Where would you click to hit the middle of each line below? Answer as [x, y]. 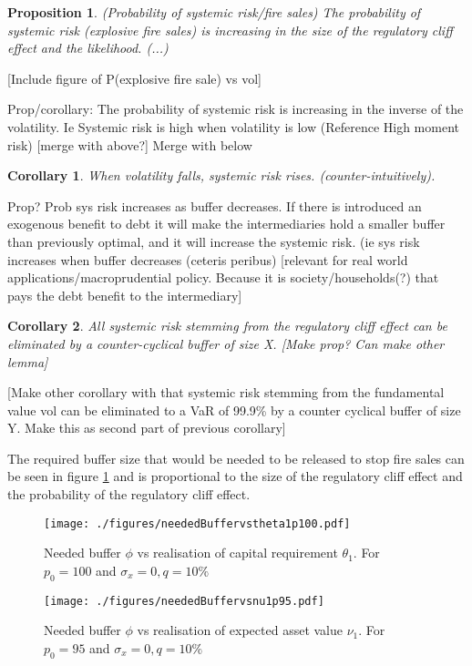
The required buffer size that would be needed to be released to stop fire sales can [236, 458]
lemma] [28, 361]
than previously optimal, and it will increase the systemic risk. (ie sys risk [214, 241]
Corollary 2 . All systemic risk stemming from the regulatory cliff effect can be [227, 326]
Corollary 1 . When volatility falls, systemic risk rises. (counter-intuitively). [221, 175]
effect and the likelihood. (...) [88, 48]
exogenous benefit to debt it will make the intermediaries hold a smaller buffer [226, 224]
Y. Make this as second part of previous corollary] [147, 428]
